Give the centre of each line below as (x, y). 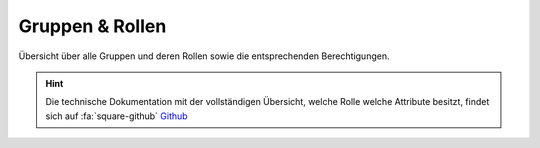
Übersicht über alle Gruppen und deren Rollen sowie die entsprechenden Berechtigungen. (204, 56)
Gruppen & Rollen (92, 26)
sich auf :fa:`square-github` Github (117, 116)
